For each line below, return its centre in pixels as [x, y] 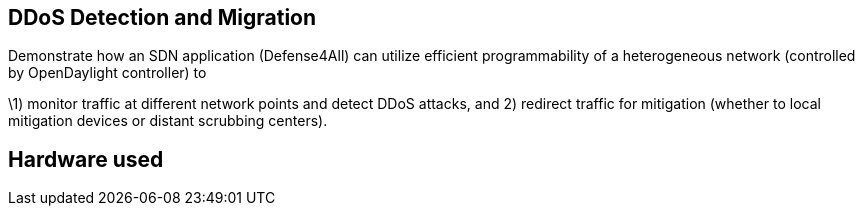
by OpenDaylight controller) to [107, 73]
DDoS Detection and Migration [162, 17]
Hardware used [86, 159]
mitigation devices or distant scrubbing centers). [168, 121]
